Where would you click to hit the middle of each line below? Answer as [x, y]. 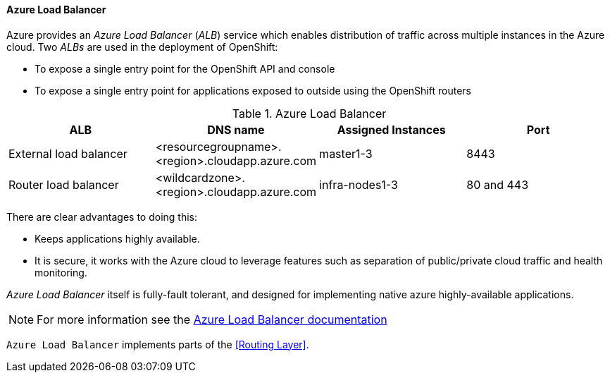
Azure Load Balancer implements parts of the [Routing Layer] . [158, 344]
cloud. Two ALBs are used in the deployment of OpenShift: [142, 47]
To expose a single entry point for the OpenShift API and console [185, 68]
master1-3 [346, 153]
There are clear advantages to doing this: [102, 217]
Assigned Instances [391, 129]
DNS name [236, 129]
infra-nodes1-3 [359, 184]
